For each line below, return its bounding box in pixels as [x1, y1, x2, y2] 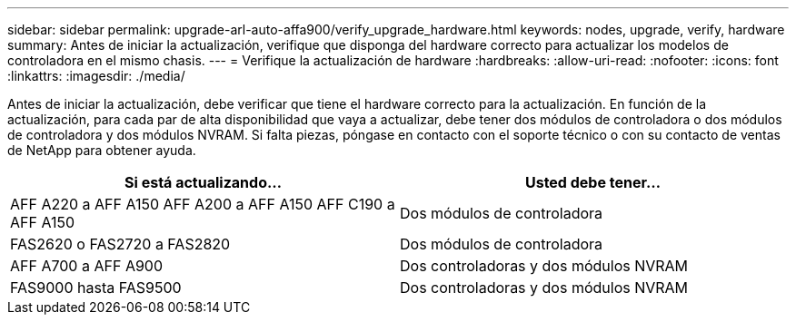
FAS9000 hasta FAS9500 [10, 278, 182, 297]
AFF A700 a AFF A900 [10, 257, 164, 275]
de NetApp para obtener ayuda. [7, 142, 196, 158]
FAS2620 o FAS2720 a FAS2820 [10, 235, 231, 253]
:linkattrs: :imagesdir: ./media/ [7, 68, 185, 83]
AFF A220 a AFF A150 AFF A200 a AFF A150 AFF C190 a [10, 195, 395, 213]
